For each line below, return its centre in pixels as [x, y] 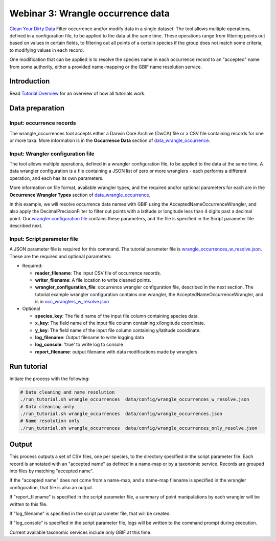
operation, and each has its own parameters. [56, 178]
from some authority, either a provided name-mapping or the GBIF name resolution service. [106, 67]
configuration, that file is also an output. [51, 487]
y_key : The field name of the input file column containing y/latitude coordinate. [118, 330]
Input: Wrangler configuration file [52, 154]
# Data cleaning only [47, 407]
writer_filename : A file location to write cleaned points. [93, 280]
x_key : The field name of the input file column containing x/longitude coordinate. [120, 323]
